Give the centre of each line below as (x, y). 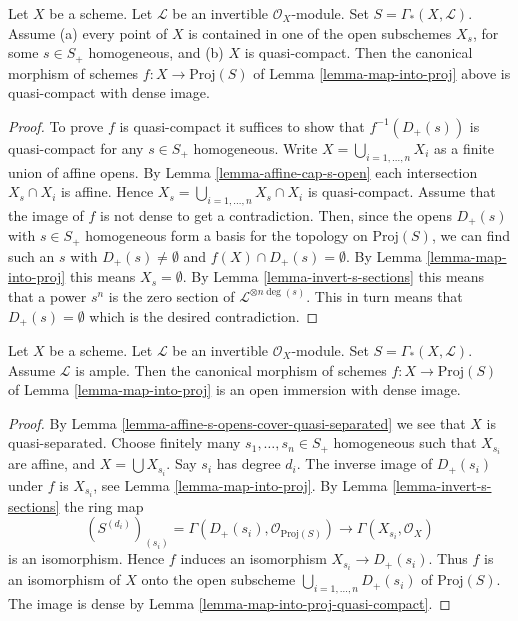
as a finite (464, 147)
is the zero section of (171, 295)
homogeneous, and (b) (156, 52)
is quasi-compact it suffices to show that (242, 125)
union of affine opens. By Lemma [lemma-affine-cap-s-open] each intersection (243, 171)
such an (31, 255)
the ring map (104, 505)
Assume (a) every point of (88, 32)
